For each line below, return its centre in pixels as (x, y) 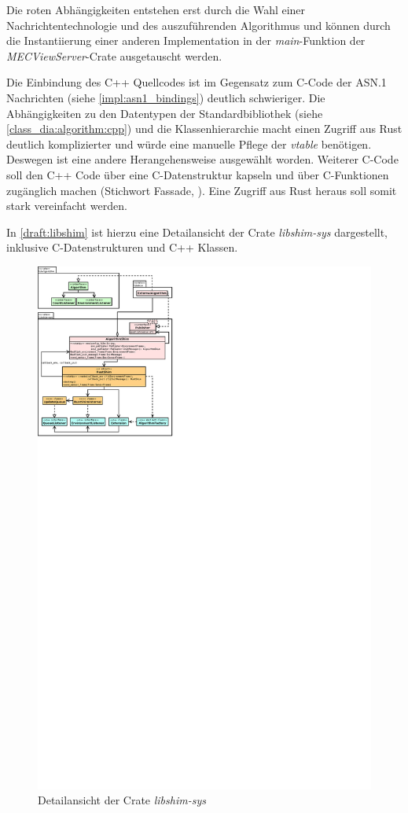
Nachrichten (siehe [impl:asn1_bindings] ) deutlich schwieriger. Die (166, 97)
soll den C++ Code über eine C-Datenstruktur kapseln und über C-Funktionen (198, 174)
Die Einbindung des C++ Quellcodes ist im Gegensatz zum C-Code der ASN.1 (197, 82)
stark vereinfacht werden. (67, 206)
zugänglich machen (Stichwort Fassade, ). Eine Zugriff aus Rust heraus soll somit (202, 190)
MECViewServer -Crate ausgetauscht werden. (114, 55)
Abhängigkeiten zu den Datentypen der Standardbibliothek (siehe (165, 113)
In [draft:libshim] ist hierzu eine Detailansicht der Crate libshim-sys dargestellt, (197, 232)
